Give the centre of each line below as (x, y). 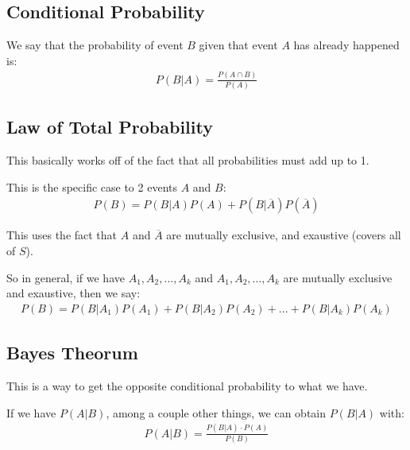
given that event (238, 45)
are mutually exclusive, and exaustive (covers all (284, 235)
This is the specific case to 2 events (92, 186)
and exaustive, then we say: (73, 293)
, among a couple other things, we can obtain (216, 412)
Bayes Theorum (72, 353)
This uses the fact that (62, 235)
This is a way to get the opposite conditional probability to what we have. (187, 386)
